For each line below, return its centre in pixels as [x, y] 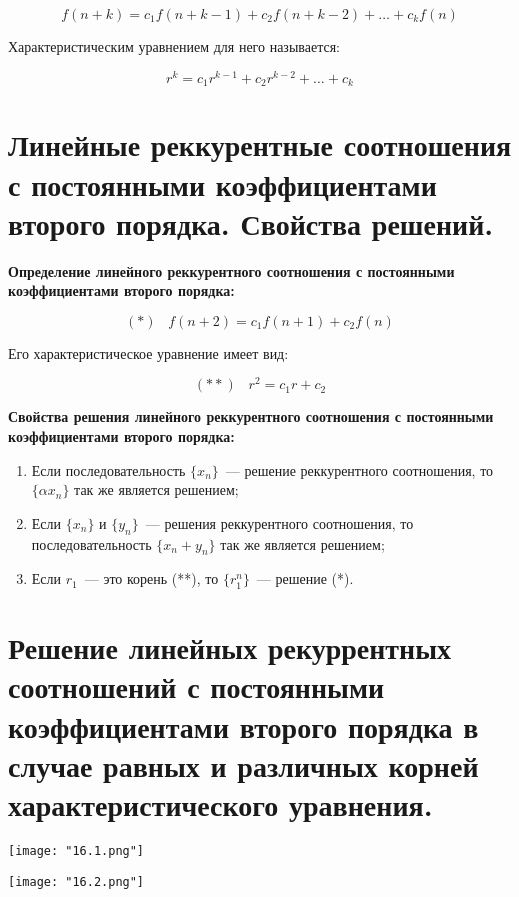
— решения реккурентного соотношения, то [279, 522]
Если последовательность [108, 469]
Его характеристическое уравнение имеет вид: [148, 352]
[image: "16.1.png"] [76, 850]
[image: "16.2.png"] [76, 881]
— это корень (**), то [151, 578]
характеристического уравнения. [220, 803]
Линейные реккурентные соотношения [260, 144]
